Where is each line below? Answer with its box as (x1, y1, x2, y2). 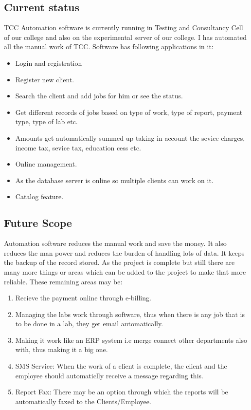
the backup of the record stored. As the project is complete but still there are (4, 257, 235, 267)
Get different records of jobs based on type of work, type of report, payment (15, 107, 243, 117)
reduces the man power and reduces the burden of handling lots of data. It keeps (4, 247, 245, 258)
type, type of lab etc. (15, 116, 78, 127)
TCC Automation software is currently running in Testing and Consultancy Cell (4, 22, 243, 33)
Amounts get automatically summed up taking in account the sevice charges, (15, 132, 245, 143)
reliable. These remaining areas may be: (4, 276, 123, 286)
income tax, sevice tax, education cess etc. (15, 142, 141, 152)
